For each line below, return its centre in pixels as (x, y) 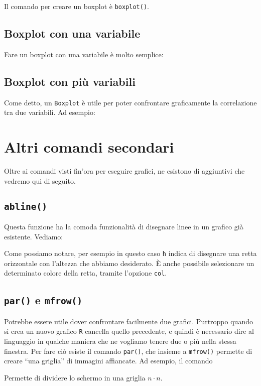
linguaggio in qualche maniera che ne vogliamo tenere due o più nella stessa (120, 341)
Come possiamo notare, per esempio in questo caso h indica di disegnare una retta (130, 253)
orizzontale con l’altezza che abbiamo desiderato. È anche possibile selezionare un (129, 263)
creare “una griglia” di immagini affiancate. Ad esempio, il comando (108, 361)
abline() (26, 206)
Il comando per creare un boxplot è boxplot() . (77, 6)
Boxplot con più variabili (70, 81)
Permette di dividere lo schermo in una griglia (75, 377)
